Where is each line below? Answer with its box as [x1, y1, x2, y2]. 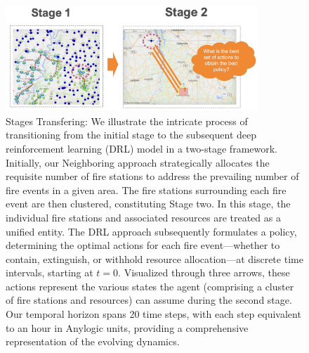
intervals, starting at [6, 265, 93, 280]
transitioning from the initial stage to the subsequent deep [6, 127, 257, 142]
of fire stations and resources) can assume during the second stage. [6, 293, 292, 307]
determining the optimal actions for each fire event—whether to [6, 238, 280, 252]
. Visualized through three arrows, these [118, 265, 290, 280]
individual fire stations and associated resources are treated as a [6, 210, 281, 224]
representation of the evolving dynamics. [6, 334, 180, 349]
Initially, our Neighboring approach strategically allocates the [6, 155, 270, 169]
